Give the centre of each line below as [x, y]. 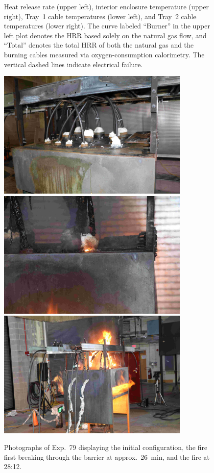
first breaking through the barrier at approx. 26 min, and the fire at [107, 457]
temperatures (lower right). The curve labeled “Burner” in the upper [107, 26]
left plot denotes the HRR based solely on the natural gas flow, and [105, 35]
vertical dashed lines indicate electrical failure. [73, 64]
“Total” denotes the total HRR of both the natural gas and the [99, 45]
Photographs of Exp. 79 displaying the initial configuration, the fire [106, 447]
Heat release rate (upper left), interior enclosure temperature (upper [107, 6]
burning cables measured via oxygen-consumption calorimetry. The [104, 54]
